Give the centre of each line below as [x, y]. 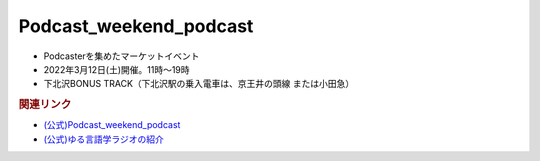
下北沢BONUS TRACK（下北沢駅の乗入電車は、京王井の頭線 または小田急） [199, 84]
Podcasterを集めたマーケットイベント [121, 56]
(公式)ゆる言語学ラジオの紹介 [103, 139]
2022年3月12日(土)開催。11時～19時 [116, 69]
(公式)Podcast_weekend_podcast [112, 125]
